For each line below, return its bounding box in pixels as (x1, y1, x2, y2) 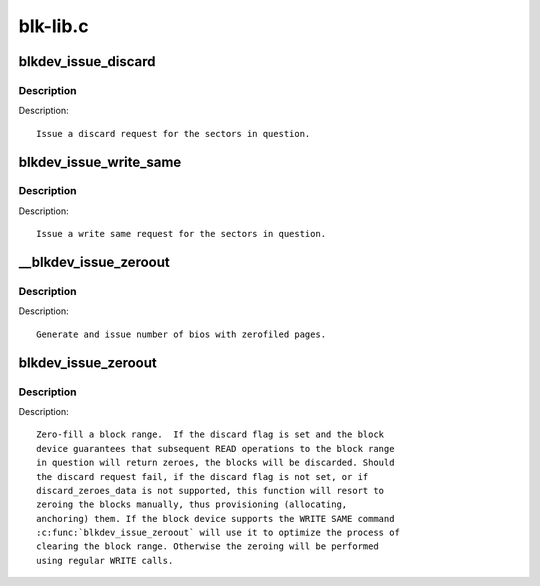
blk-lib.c (18, 15, 89, 37)
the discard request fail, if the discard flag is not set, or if (36, 471, 369, 482)
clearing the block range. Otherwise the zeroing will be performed (36, 541, 379, 552)
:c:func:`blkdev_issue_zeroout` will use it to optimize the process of (36, 527, 400, 539)
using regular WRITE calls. (36, 555, 174, 566)
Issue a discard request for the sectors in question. (36, 128, 311, 139)
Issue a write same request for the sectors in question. (36, 228, 327, 240)
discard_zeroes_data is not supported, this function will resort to (36, 485, 385, 496)
